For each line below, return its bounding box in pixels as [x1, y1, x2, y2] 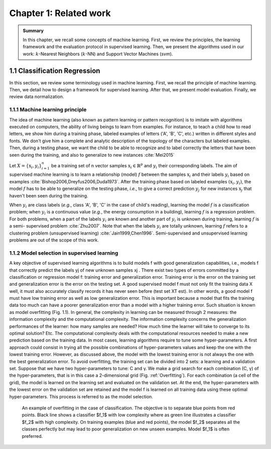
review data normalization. [9, 93, 64, 100]
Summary [23, 28, 44, 34]
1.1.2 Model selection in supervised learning [9, 249, 118, 256]
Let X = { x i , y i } [9, 162, 42, 170]
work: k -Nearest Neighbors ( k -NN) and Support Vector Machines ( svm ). [23, 51, 173, 57]
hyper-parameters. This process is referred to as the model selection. [9, 393, 153, 399]
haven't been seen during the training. [9, 192, 88, 198]
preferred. [22, 433, 43, 439]
